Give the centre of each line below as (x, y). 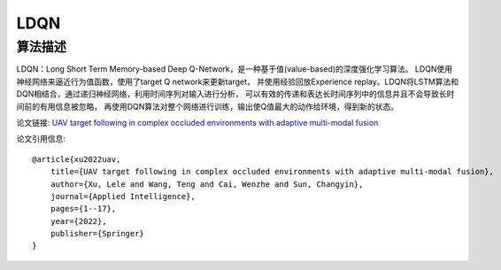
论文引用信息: (41, 139)
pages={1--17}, (83, 209)
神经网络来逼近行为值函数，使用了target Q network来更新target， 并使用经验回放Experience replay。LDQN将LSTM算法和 (238, 81)
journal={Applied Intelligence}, (123, 196)
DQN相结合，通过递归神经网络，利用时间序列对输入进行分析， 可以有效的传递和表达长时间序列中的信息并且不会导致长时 (235, 94)
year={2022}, (78, 221)
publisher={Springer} (97, 234)
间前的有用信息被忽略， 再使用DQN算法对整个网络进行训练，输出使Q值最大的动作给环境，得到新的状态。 (207, 106)
